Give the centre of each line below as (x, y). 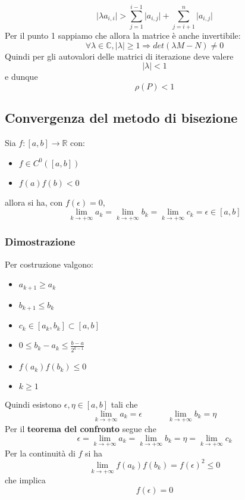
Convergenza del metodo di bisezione (121, 118)
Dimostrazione (40, 242)
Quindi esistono (33, 404)
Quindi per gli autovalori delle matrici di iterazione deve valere (119, 56)
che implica (25, 480)
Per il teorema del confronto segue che (81, 428)
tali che (124, 404)
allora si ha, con (34, 202)
